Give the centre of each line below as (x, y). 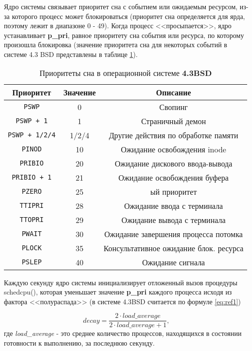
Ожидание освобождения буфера (173, 177)
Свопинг (173, 107)
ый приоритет (173, 191)
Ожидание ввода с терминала (174, 205)
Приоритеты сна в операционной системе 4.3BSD (126, 73)
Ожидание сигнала (174, 262)
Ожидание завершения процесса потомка (173, 234)
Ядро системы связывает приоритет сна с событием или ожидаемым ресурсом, (121, 6)
